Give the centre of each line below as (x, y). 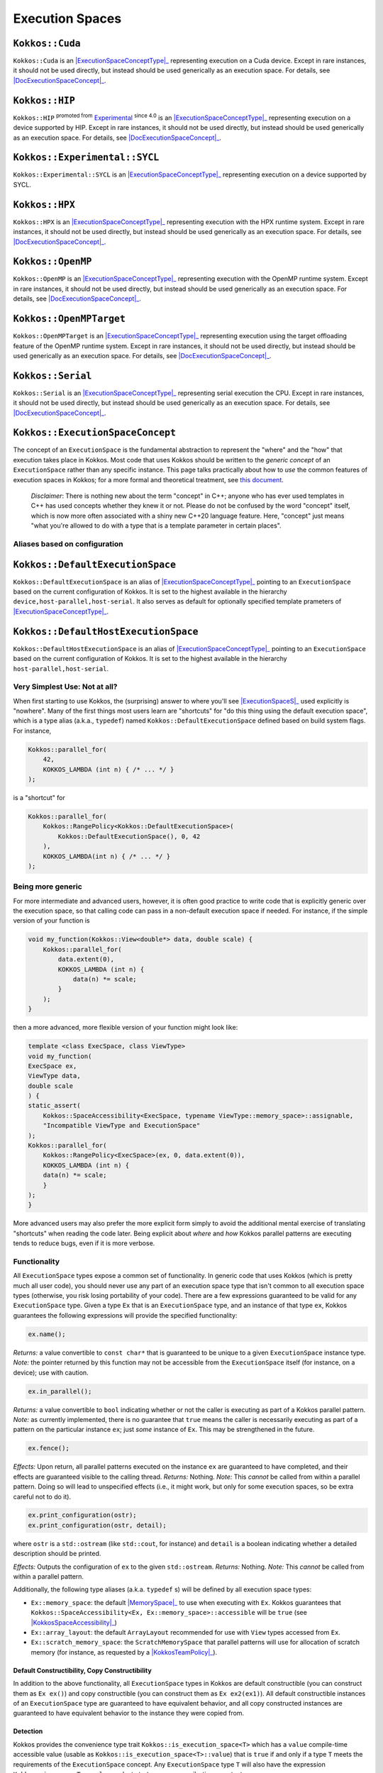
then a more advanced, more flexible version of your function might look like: (126, 1028)
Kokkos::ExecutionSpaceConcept (95, 433)
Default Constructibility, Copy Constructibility (82, 1670)
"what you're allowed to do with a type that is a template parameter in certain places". (156, 526)
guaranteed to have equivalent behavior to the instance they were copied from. (129, 1713)
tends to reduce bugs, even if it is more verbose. (84, 1243)
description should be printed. (57, 1554)
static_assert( (54, 1106)
